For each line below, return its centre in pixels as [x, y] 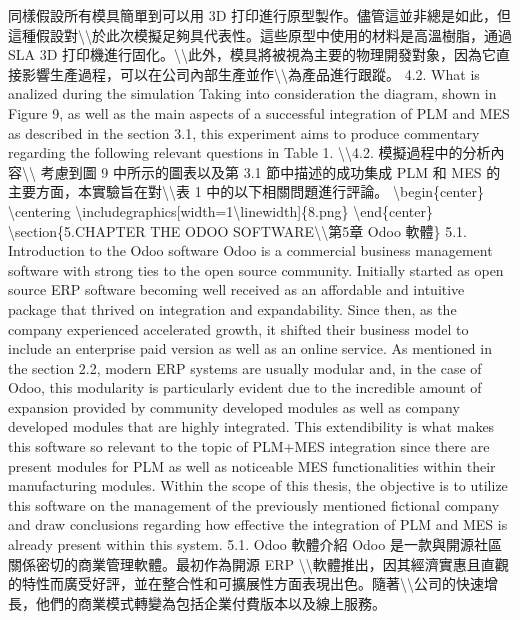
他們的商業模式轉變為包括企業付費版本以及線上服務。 [210, 602]
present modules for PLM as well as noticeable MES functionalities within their [252, 465]
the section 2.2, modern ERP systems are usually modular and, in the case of [245, 367]
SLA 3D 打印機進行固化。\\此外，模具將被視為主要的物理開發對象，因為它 [252, 54]
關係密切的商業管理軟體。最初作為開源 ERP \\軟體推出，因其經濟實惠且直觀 [258, 563]
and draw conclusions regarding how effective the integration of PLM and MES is [258, 524]
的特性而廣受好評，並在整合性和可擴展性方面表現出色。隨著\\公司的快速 [246, 583]
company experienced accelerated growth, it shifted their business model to [238, 328]
